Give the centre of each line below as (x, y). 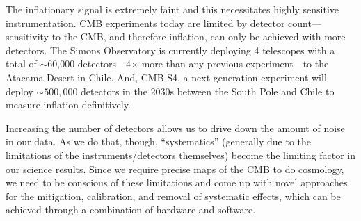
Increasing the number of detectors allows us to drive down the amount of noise (175, 128)
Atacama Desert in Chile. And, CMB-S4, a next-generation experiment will (166, 77)
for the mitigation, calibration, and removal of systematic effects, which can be (173, 196)
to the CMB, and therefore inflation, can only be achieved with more (199, 36)
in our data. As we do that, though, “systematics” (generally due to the (159, 141)
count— (305, 23)
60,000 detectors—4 (89, 64)
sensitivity (27, 36)
